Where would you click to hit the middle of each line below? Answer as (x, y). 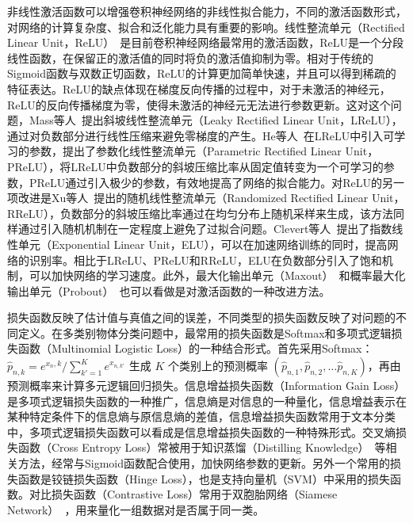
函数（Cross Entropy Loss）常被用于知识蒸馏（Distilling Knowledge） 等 (202, 447)
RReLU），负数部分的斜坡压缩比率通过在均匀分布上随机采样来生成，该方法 (201, 213)
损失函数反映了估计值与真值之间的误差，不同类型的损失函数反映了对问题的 (201, 317)
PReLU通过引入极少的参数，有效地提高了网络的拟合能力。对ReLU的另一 (217, 182)
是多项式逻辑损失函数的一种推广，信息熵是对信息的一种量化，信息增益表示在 (207, 401)
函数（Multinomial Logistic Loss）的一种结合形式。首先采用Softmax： (195, 348)
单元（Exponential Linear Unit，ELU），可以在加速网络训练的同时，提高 (203, 244)
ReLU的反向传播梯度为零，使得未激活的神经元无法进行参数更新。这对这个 (199, 104)
